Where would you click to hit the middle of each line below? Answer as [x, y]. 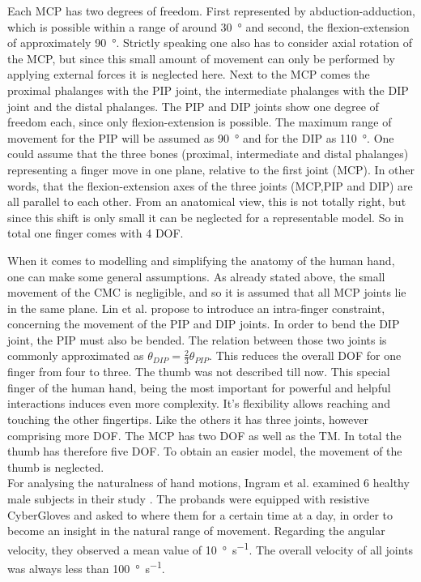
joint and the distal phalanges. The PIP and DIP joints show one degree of [193, 106]
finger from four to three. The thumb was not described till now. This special [199, 372]
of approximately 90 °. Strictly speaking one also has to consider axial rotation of [210, 43]
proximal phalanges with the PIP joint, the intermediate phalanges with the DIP [208, 90]
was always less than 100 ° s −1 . [86, 567]
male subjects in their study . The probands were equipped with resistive [189, 499]
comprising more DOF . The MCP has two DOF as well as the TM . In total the [204, 435]
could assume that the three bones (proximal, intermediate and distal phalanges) [208, 154]
